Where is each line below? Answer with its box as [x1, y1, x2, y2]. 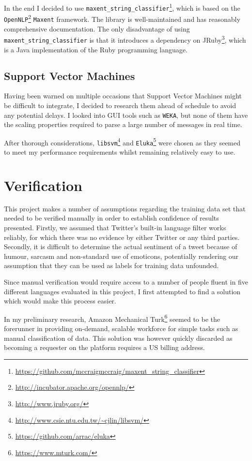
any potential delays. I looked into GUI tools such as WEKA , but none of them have [4, 110, 248, 120]
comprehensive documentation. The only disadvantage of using [4, 23, 190, 33]
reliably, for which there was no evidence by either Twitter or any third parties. [4, 232, 240, 242]
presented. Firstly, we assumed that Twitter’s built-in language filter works [4, 222, 226, 232]
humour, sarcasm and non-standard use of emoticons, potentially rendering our [4, 251, 239, 261]
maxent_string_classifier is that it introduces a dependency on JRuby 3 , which [4, 33, 246, 45]
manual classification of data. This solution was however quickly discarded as [4, 333, 233, 343]
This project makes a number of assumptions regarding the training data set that [4, 203, 246, 213]
